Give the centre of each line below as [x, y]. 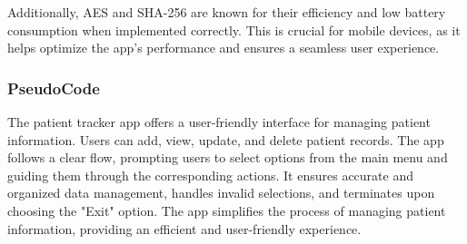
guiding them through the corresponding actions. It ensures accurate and [210, 175]
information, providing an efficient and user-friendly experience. [184, 228]
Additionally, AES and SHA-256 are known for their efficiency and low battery [227, 12]
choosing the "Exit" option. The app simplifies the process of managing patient [227, 210]
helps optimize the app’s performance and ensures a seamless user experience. [224, 48]
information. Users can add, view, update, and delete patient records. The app [226, 139]
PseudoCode [54, 88]
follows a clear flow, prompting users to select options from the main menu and [228, 157]
